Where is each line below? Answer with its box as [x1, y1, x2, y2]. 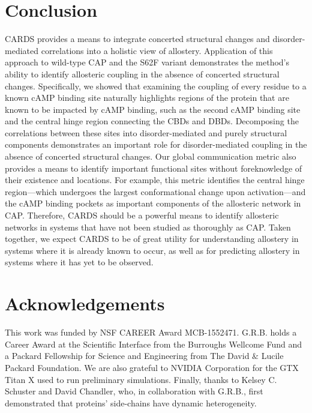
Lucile [261, 349, 284, 362]
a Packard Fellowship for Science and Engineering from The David [5, 349, 250, 362]
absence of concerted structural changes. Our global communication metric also [5, 150, 296, 163]
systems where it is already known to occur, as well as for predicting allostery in [5, 244, 300, 256]
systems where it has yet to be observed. [5, 256, 154, 268]
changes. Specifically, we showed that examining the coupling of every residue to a [5, 79, 307, 92]
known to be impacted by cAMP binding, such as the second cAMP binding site [5, 103, 301, 115]
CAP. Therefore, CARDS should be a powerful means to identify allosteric [5, 209, 279, 222]
